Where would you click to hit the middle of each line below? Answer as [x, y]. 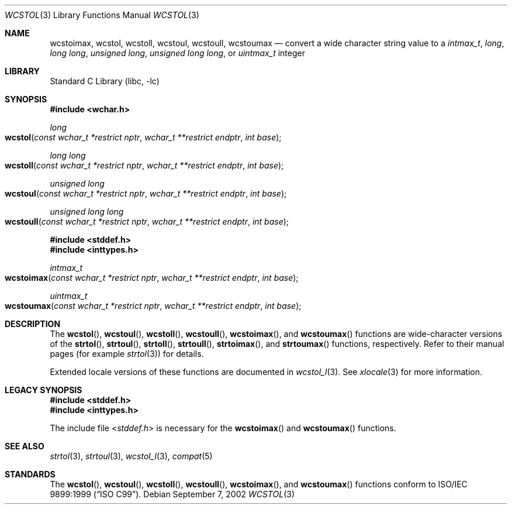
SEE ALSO [25, 446]
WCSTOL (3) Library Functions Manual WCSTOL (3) [102, 15]
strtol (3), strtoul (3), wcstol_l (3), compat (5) [131, 456]
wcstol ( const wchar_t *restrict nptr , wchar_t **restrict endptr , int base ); [143, 137]
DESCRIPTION [33, 324]
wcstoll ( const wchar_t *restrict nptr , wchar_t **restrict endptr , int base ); [144, 165]
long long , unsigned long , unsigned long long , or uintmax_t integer [177, 53]
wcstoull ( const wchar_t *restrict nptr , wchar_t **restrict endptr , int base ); [147, 221]
